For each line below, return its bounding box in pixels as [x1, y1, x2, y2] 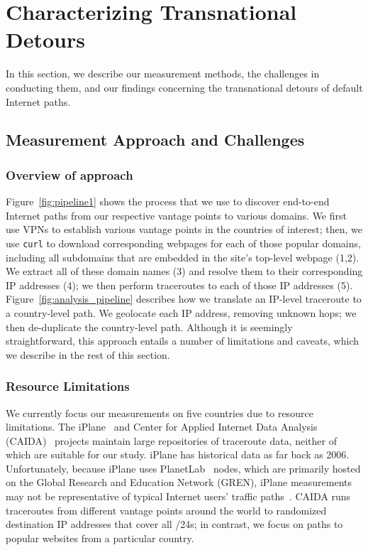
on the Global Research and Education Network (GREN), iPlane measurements [6, 475, 352, 490]
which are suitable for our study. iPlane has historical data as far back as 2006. [6, 447, 350, 462]
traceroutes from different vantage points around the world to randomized [6, 502, 327, 517]
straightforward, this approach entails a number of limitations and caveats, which [6, 333, 359, 348]
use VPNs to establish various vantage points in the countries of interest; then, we [6, 222, 362, 237]
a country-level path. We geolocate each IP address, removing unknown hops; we [6, 305, 357, 320]
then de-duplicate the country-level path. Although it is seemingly [6, 319, 293, 334]
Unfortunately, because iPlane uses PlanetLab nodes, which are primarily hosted [6, 460, 361, 475]
